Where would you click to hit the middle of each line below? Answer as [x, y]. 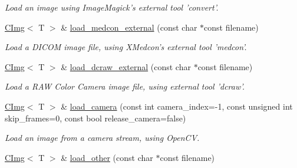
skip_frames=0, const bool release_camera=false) [95, 118]
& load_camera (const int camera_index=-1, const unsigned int [177, 106]
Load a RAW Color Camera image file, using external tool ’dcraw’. [125, 86]
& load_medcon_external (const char [129, 27]
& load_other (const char [107, 157]
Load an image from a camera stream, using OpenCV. [102, 138]
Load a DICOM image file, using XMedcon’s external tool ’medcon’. [126, 47]
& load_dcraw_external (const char [126, 66]
